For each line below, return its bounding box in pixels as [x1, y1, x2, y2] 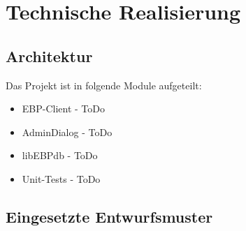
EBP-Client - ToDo [22, 101, 106, 116]
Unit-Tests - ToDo [22, 171, 101, 186]
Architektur [6, 45, 93, 66]
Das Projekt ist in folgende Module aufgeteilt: [6, 77, 202, 92]
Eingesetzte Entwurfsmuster [6, 205, 213, 227]
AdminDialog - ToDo [22, 124, 113, 139]
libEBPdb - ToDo [22, 148, 98, 163]
